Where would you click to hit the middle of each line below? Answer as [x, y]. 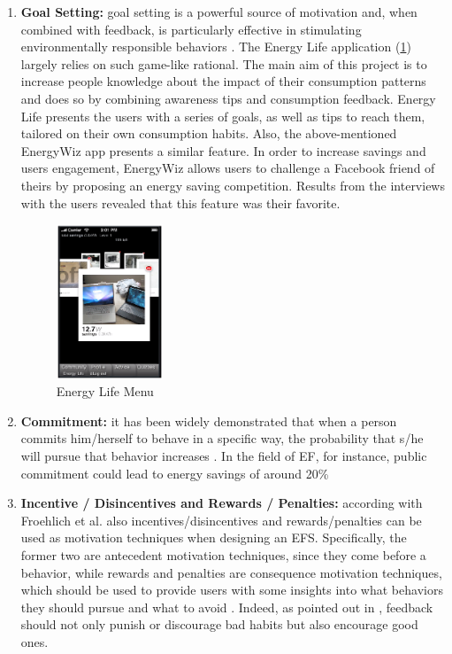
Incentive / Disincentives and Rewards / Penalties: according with [222, 503]
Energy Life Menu [105, 391]
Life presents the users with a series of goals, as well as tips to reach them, [223, 116]
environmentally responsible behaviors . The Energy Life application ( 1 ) [216, 47]
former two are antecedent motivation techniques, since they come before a [223, 554]
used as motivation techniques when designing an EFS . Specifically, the [214, 537]
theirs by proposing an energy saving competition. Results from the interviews [233, 185]
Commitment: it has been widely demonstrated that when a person [209, 420]
